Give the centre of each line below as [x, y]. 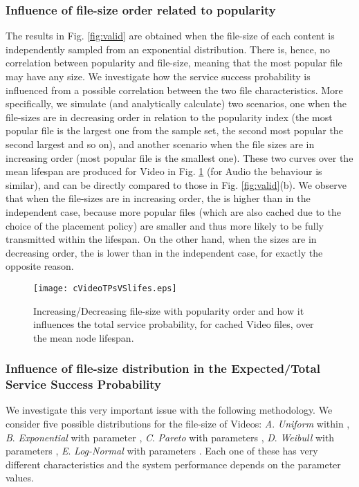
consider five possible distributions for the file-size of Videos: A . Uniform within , [178, 424]
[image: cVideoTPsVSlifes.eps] [105, 288]
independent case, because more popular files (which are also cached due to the [173, 211]
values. [20, 478]
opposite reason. [40, 266]
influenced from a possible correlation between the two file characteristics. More [174, 90]
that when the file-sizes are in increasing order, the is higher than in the [158, 198]
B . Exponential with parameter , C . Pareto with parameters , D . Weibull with [170, 437]
